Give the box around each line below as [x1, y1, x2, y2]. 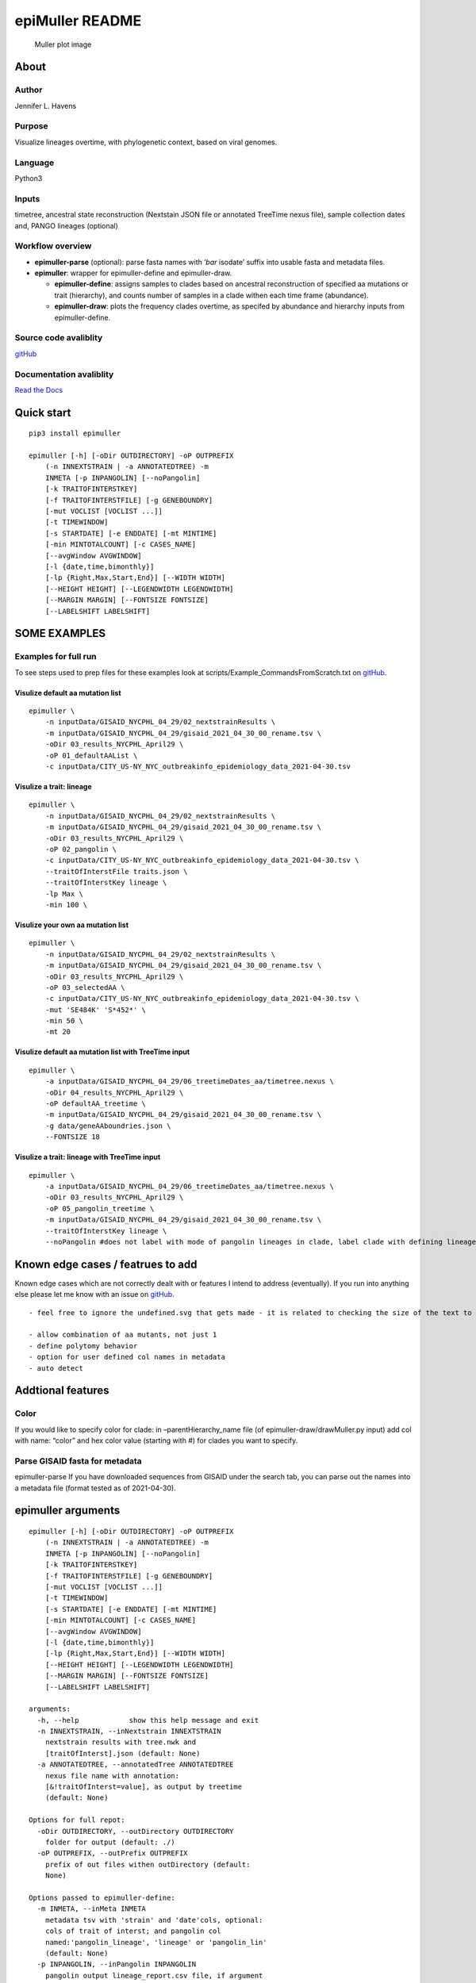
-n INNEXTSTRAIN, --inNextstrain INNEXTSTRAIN [36, 1727, 221, 1736]
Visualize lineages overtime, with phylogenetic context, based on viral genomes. [14, 137, 278, 147]
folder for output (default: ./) [44, 1838, 176, 1847]
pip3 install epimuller [29, 429, 121, 438]
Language [14, 157, 55, 168]
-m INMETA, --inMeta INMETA [36, 1904, 147, 1913]
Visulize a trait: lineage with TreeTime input [14, 1153, 161, 1162]
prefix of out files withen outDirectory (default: [44, 1860, 251, 1869]
